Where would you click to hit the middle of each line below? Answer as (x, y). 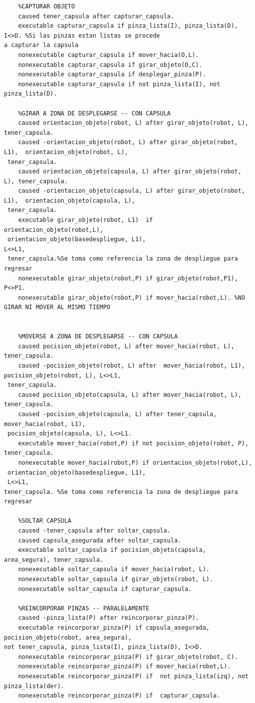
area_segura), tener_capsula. (54, 560)
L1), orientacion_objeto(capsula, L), (70, 200)
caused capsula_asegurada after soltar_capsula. (100, 540)
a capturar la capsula (41, 45)
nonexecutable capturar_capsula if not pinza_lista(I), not (119, 84)
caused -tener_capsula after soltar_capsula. (94, 531)
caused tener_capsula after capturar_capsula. (96, 16)
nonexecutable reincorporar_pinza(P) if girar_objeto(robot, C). (128, 657)
